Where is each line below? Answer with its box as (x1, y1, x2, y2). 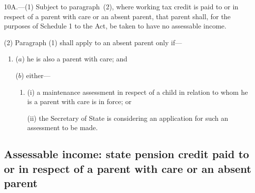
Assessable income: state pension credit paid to (4, 146, 249, 162)
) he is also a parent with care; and (22, 54, 128, 64)
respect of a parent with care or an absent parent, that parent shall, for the (4, 11, 231, 21)
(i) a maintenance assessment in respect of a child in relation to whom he (27, 86, 248, 97)
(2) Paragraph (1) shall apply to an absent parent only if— (4, 37, 182, 47)
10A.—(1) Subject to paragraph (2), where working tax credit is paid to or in (4, 1, 239, 11)
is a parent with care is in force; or (27, 96, 132, 107)
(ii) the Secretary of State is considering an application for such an (27, 112, 228, 123)
